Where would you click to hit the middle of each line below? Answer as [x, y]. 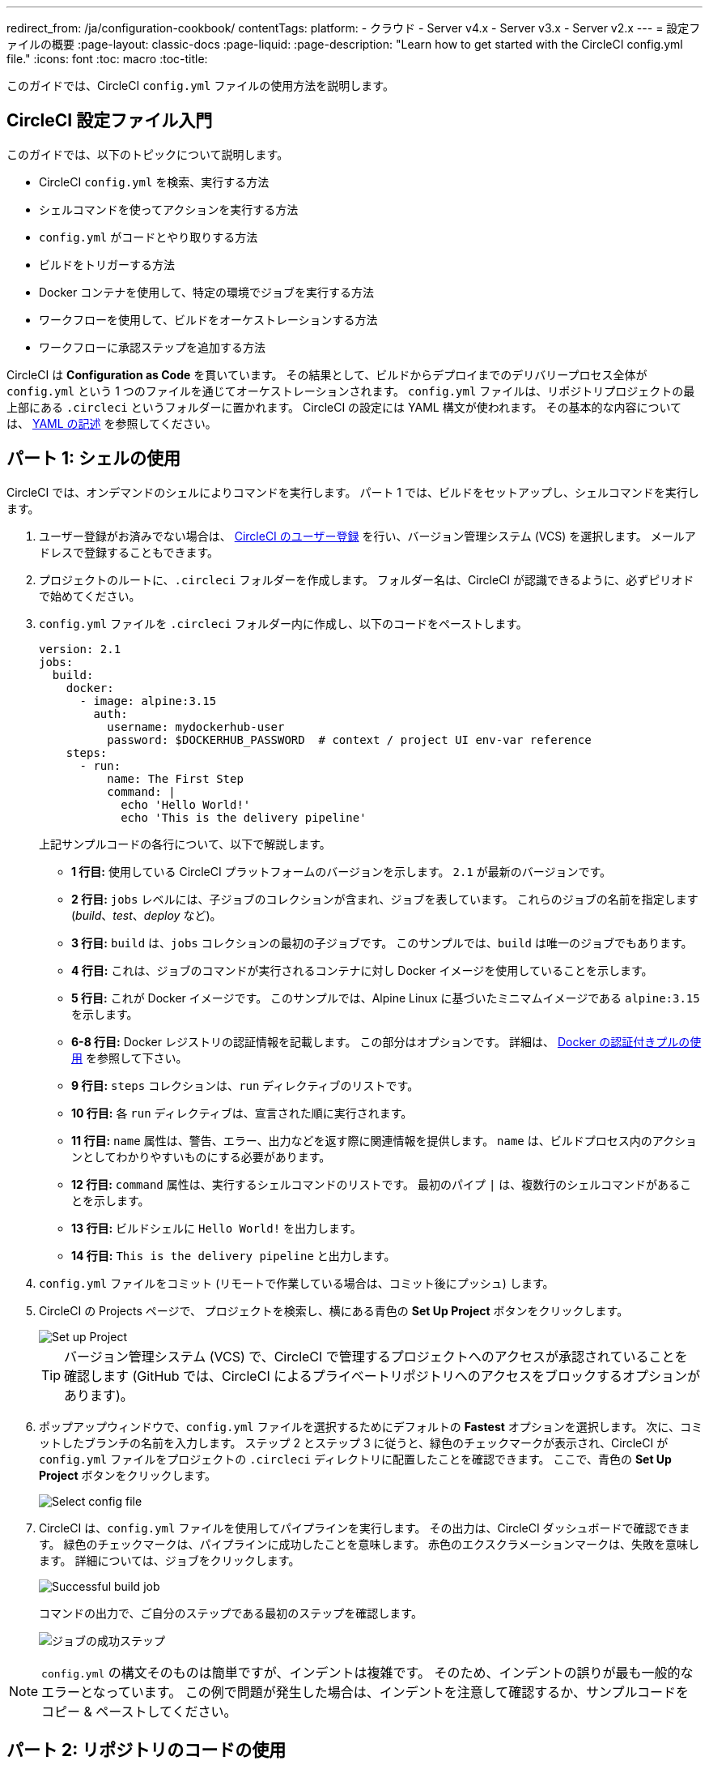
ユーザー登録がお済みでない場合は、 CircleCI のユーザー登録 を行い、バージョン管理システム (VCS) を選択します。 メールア [367, 536]
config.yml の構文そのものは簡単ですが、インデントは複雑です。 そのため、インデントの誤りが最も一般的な [367, 1672]
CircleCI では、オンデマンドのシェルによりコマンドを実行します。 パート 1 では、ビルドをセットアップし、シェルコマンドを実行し [353, 492]
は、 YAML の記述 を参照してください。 [112, 423]
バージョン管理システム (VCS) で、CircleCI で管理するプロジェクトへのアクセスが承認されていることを [376, 1356]
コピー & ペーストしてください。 [139, 1711]
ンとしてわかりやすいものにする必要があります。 [201, 1156]
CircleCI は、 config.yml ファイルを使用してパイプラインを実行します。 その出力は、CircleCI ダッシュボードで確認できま [365, 1528]
